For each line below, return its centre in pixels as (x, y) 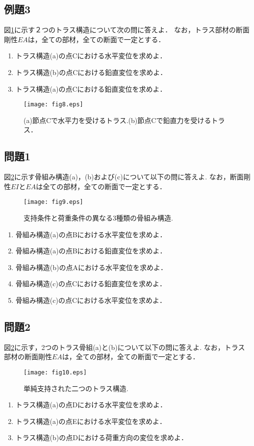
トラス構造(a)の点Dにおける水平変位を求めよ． (91, 405)
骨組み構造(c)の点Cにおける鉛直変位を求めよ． (91, 284)
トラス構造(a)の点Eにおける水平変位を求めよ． (91, 421)
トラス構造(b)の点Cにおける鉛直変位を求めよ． (91, 72)
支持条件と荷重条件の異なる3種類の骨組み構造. (98, 218)
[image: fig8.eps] (53, 105)
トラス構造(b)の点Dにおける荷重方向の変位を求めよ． (102, 437)
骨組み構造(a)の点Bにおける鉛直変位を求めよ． (91, 251)
